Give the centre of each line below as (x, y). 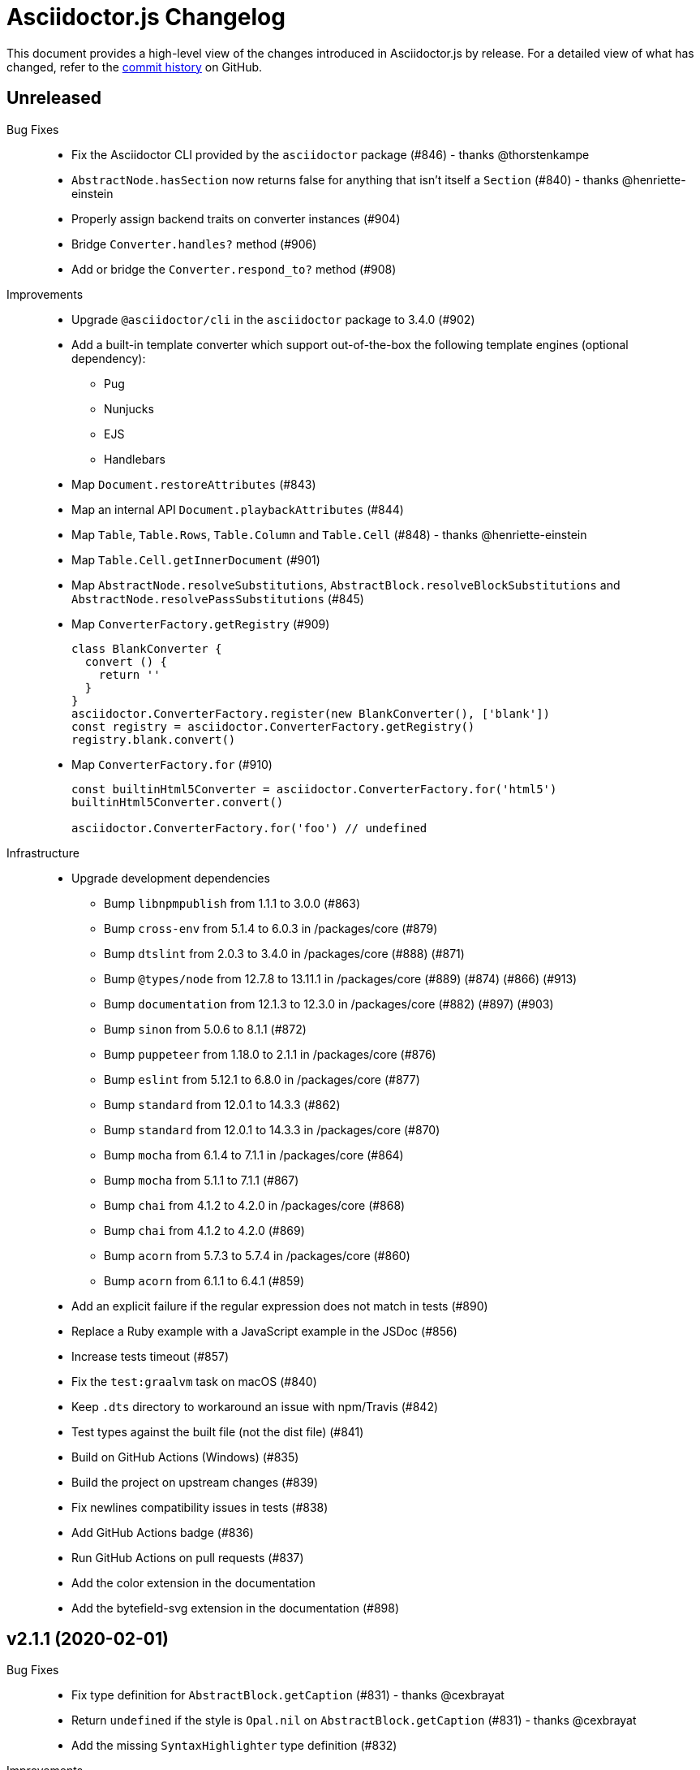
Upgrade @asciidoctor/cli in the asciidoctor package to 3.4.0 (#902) (273, 319)
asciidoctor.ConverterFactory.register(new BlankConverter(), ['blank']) (311, 713)
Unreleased (54, 98)
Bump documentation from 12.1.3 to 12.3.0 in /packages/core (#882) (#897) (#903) (329, 1004)
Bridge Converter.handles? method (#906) (194, 244)
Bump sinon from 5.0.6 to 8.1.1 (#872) (205, 1029)
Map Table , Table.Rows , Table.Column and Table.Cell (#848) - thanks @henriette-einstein (329, 534)
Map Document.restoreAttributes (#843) (194, 484)
